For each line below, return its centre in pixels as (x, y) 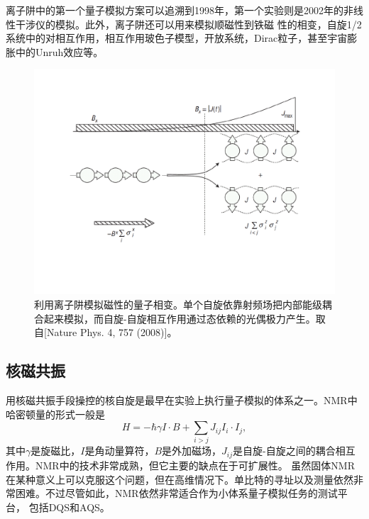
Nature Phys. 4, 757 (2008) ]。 (112, 332)
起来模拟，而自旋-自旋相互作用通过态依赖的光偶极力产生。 (180, 318)
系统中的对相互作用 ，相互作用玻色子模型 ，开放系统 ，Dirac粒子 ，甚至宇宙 (177, 38)
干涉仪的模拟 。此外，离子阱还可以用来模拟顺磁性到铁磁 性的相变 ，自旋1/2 (188, 24)
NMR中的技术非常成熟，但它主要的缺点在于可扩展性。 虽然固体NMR (195, 465)
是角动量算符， (120, 451)
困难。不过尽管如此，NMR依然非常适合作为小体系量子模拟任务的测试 (176, 493)
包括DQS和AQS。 (69, 507)
